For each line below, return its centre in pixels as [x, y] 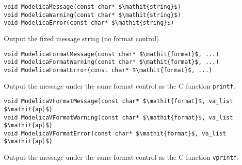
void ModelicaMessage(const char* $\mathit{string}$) [93, 7]
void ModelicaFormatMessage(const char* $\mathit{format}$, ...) [112, 54]
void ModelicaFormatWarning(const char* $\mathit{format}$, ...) [112, 62]
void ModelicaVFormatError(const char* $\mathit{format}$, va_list [115, 133]
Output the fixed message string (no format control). [82, 38]
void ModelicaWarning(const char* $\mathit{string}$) [93, 15]
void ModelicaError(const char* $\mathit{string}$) [89, 23]
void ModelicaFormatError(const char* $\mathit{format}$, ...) [108, 70]
